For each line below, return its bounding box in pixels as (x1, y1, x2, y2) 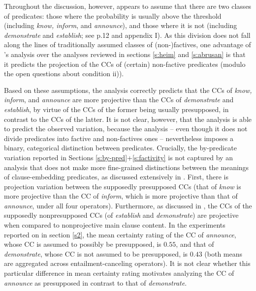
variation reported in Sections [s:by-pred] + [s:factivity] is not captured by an (4, 152, 233, 162)
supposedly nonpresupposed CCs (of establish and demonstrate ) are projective (4, 210, 239, 220)
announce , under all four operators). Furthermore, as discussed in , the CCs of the (4, 200, 252, 210)
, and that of (176, 239, 214, 249)
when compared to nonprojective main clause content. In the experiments (4, 220, 225, 230)
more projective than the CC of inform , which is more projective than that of (4, 191, 238, 201)
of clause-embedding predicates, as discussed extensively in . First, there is (4, 172, 228, 182)
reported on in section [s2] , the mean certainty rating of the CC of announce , (4, 229, 236, 239)
